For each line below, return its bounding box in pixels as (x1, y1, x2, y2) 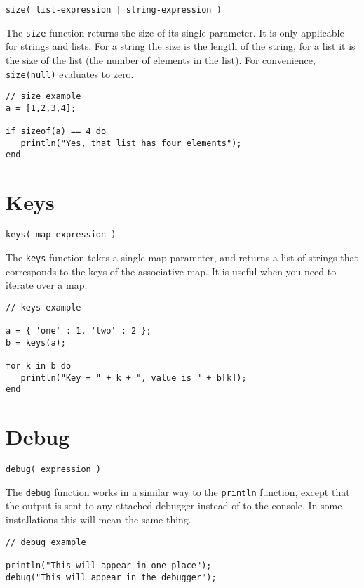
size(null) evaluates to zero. (6, 66, 134, 81)
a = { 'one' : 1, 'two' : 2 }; (6, 326, 151, 337)
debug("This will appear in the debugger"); (6, 572, 217, 582)
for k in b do (6, 361, 72, 371)
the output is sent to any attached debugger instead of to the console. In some (6, 498, 342, 513)
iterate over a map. (6, 277, 88, 292)
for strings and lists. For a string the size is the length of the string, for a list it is (6, 39, 356, 53)
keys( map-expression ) (6, 230, 116, 240)
